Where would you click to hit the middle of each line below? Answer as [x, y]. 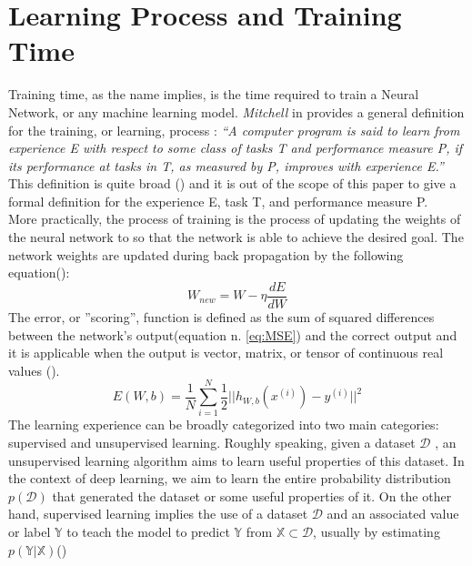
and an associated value [393, 514]
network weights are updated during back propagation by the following [206, 254]
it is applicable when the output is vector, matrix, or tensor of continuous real [226, 353]
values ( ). [34, 370]
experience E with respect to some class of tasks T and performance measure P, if [236, 148]
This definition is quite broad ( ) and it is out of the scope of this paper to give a [232, 183]
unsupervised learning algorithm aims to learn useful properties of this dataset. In [236, 460]
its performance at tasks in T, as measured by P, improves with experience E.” [226, 165]
